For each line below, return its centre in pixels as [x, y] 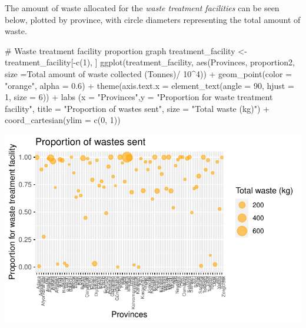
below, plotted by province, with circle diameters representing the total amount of [153, 19]
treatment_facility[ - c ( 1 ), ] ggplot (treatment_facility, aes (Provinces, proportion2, [150, 62]
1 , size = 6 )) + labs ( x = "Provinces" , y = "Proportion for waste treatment [139, 97]
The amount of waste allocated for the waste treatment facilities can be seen [142, 8]
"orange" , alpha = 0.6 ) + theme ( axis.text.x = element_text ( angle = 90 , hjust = [149, 85]
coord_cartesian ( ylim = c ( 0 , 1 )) [63, 120]
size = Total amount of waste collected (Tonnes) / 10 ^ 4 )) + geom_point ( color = [148, 73]
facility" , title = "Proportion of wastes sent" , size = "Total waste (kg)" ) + [137, 108]
